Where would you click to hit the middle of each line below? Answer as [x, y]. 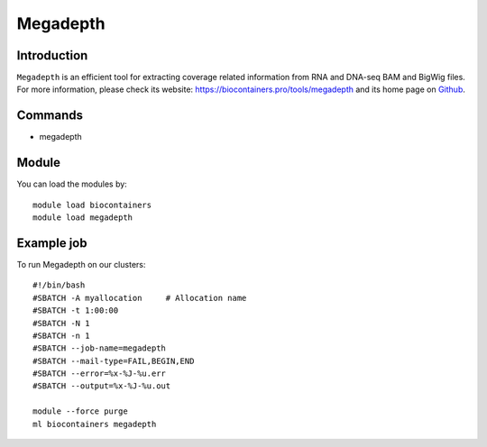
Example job [52, 243]
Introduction [52, 55]
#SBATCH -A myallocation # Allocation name [140, 298]
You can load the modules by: [72, 184]
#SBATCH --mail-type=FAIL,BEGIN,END [114, 361]
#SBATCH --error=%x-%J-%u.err [100, 374]
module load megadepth [83, 218]
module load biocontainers [92, 205]
